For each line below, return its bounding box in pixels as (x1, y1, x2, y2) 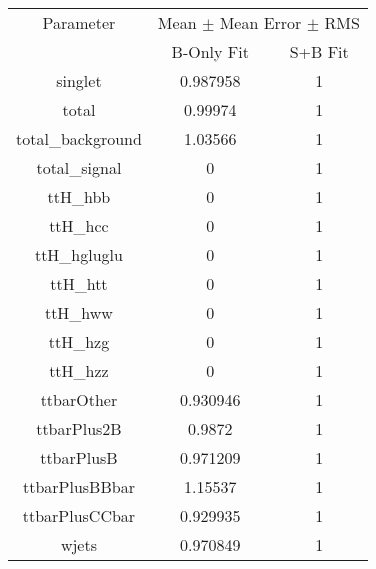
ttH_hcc (49, 214, 109, 237)
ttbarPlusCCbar (22, 504, 136, 527)
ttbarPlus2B (36, 417, 122, 440)
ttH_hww (44, 301, 113, 324)
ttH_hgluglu (34, 243, 123, 266)
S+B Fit (289, 40, 349, 63)
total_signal (36, 156, 122, 179)
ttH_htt (50, 272, 108, 295)
